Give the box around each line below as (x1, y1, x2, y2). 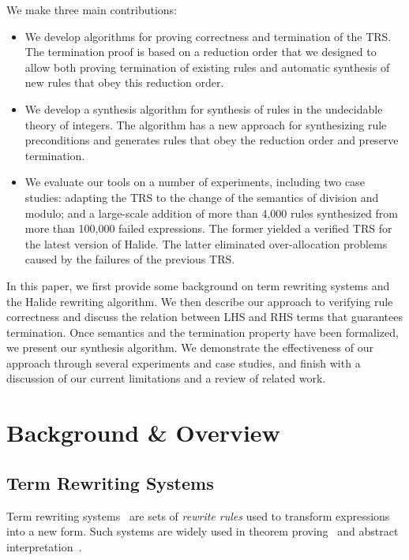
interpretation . (6, 538, 82, 554)
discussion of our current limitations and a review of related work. (6, 370, 326, 386)
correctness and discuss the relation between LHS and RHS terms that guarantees (6, 308, 403, 325)
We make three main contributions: (6, 2, 177, 17)
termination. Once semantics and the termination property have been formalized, (6, 323, 399, 340)
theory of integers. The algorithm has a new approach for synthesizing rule (24, 116, 387, 133)
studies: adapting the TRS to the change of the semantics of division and (24, 189, 379, 205)
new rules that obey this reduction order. (24, 74, 224, 91)
